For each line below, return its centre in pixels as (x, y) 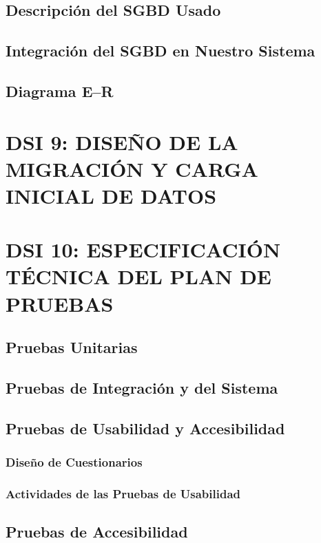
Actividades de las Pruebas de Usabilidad (123, 493)
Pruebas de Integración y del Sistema (142, 388)
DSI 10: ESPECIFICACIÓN (143, 249)
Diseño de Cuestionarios (74, 462)
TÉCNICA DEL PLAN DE (139, 276)
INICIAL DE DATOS (111, 195)
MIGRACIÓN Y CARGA (132, 168)
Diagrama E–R (60, 90)
